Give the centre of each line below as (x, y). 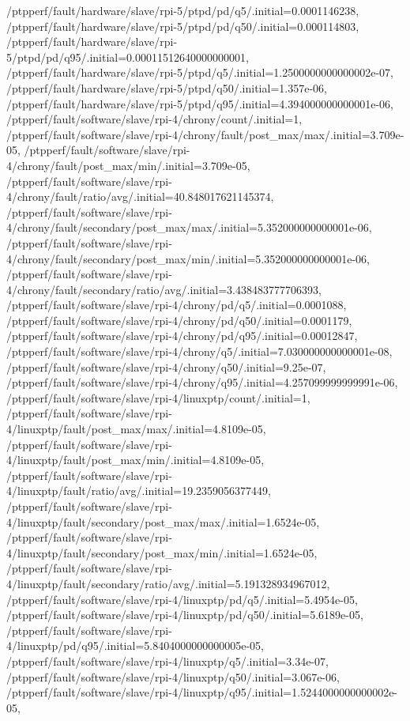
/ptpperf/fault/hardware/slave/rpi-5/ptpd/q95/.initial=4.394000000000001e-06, (200, 103)
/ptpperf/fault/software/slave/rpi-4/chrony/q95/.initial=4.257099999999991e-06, (202, 382)
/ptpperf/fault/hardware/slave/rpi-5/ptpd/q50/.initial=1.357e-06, (167, 87)
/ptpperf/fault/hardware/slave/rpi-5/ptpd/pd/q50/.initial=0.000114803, (183, 26)
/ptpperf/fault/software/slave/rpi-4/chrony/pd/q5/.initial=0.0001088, (177, 305)
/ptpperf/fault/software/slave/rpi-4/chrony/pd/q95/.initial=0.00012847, (182, 336)
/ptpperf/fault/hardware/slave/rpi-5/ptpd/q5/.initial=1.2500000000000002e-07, (200, 72)
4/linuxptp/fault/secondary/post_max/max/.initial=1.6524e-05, (163, 521)
